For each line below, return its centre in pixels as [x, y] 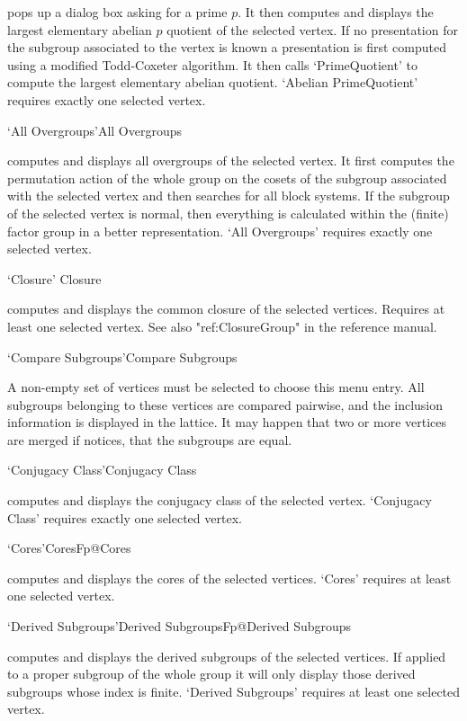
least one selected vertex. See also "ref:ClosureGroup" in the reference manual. [222, 326]
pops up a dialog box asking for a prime [117, 12]
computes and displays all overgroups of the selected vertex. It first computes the [231, 160]
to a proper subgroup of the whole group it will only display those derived [211, 674]
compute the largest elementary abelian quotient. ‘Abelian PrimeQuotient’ [213, 82]
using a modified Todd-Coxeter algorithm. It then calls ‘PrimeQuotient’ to [212, 64]
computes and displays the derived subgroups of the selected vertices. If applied [227, 656]
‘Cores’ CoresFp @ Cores [69, 548]
